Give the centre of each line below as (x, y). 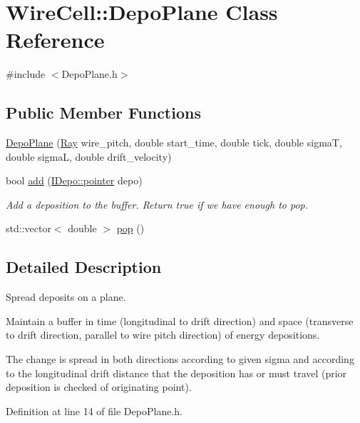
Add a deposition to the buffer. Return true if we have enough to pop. (157, 204)
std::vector (29, 228)
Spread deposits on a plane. (66, 297)
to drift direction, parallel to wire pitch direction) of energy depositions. (163, 335)
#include (26, 74)
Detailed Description (84, 267)
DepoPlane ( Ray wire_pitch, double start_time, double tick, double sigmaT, (174, 143)
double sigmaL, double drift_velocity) (89, 156)
